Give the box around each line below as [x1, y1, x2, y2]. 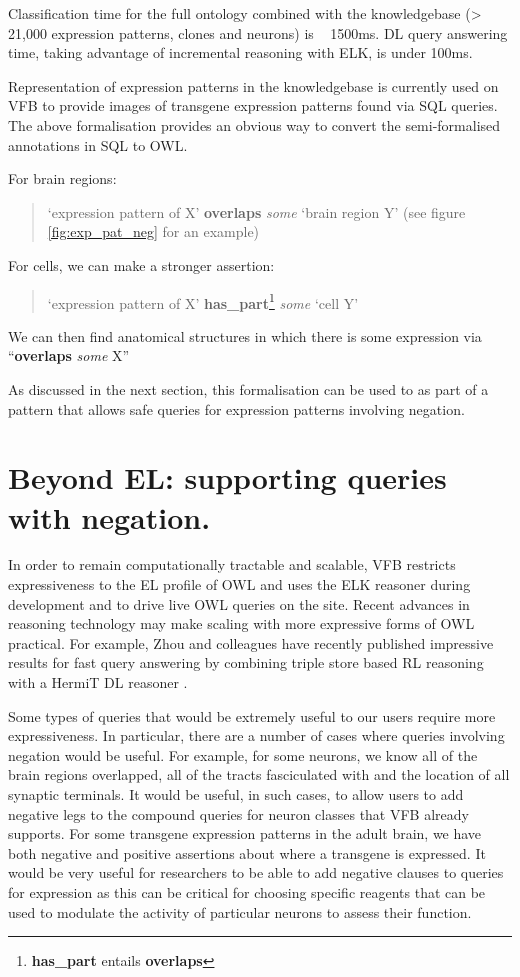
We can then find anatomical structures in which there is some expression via [8, 325, 482, 346]
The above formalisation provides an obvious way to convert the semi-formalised [8, 114, 501, 135]
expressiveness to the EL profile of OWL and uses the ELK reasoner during [8, 574, 471, 595]
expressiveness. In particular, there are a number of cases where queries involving [8, 725, 505, 746]
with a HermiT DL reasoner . [8, 672, 188, 693]
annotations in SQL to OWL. [8, 134, 188, 155]
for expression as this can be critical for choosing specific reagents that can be [8, 881, 486, 902]
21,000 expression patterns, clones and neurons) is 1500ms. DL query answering [8, 22, 508, 43]
